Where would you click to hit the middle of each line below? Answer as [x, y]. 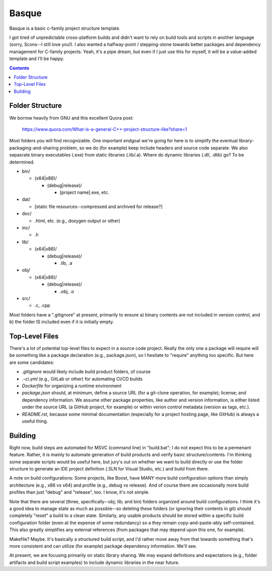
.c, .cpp [42, 305]
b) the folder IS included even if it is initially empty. [62, 322]
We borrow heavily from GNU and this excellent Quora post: [71, 118]
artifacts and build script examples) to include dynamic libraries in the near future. [94, 562]
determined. [22, 162]
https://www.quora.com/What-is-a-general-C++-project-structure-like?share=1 [105, 129]
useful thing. [35, 421]
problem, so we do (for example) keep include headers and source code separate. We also [154, 148]
